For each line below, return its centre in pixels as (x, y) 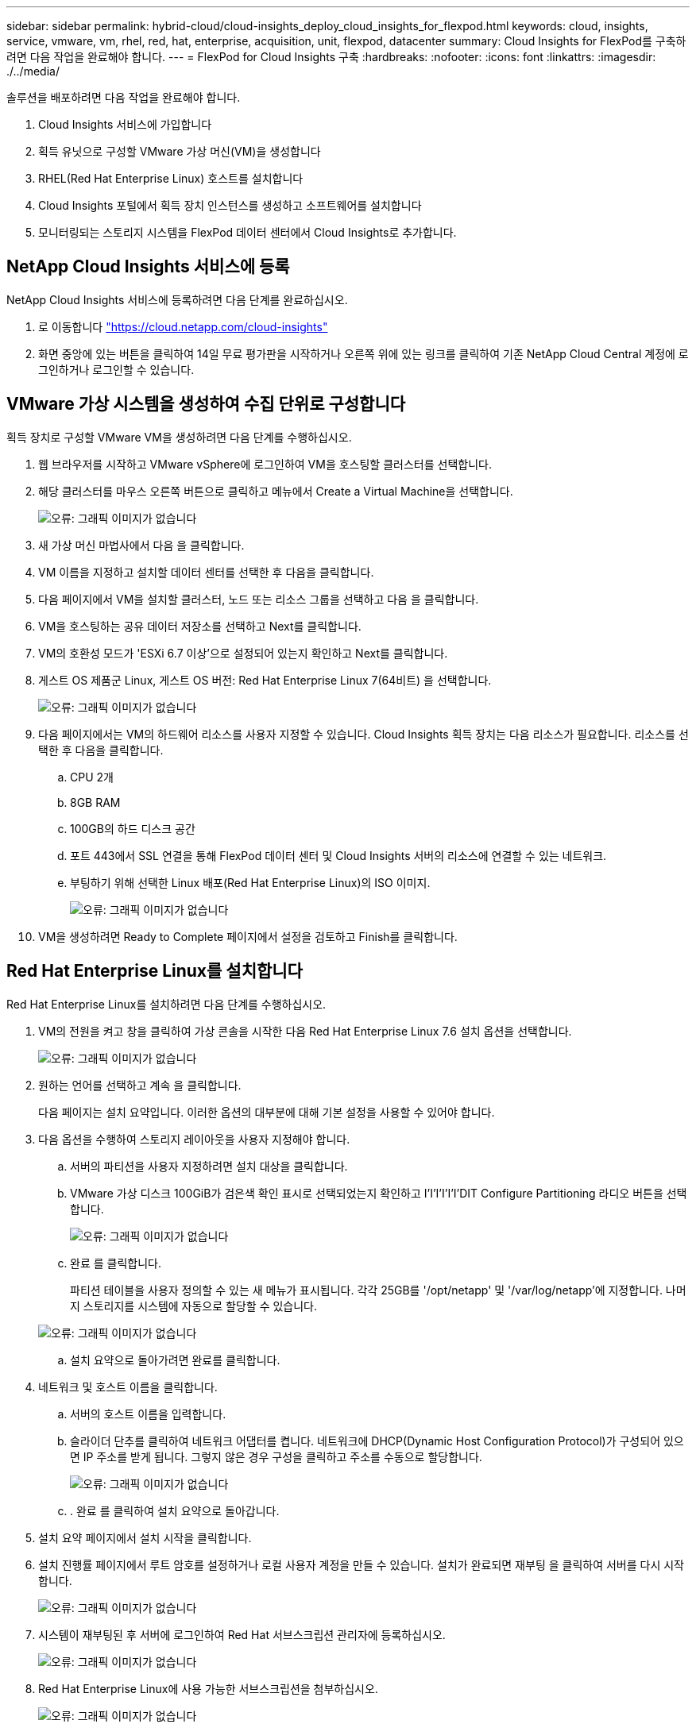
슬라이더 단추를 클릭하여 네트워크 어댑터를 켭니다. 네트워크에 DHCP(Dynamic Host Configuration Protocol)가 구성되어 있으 (377, 1441)
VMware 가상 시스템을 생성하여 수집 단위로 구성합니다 (206, 404)
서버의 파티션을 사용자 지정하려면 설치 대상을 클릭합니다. (209, 1166)
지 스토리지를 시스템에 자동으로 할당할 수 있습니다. (194, 1306)
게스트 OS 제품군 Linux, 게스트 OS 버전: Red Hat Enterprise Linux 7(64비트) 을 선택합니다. (265, 680)
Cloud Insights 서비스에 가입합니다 (125, 124)
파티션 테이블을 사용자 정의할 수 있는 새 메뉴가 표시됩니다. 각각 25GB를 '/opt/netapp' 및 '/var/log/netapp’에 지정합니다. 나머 (378, 1290)
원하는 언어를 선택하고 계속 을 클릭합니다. (140, 1085)
